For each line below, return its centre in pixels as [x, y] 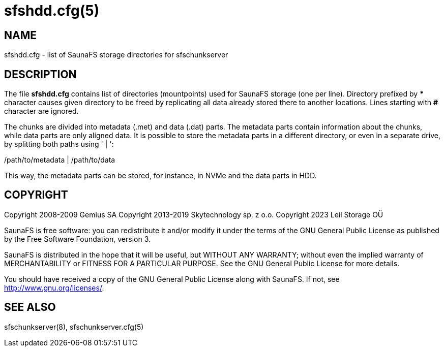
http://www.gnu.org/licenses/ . [54, 288]
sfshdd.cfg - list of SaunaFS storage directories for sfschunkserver [116, 55]
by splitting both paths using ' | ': [59, 144]
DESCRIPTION [40, 74]
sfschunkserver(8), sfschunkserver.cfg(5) [74, 327]
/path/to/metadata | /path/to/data [60, 160]
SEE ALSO [30, 307]
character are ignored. [41, 111]
